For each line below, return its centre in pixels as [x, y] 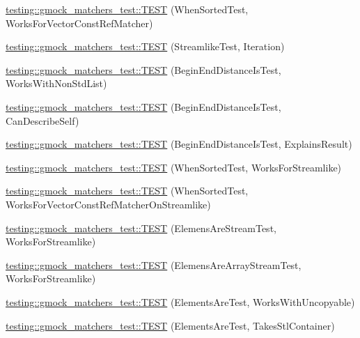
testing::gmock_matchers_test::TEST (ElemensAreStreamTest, [141, 228]
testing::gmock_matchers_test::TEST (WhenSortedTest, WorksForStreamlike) [174, 167]
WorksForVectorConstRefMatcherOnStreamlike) [108, 204]
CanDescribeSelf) [42, 120]
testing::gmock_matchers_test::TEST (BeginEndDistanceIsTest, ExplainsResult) [179, 144]
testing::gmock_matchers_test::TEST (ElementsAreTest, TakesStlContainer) [170, 325]
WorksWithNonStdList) [56, 83]
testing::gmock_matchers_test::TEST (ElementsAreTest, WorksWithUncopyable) [180, 301]
